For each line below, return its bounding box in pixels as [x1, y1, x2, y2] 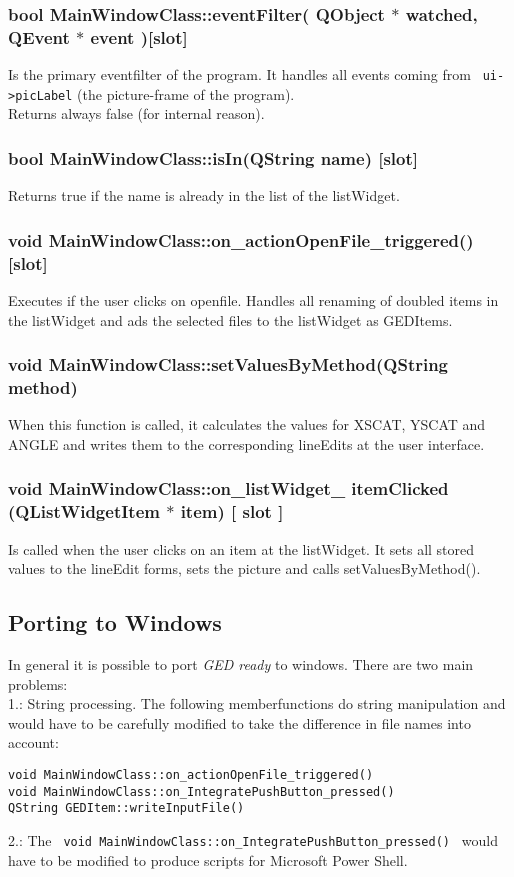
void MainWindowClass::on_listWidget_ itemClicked [8, 476, 449, 501]
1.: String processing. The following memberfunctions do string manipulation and [8, 693, 506, 714]
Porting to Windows [8, 607, 222, 638]
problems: [8, 673, 68, 694]
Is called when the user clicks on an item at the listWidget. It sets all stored [8, 538, 475, 559]
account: [8, 732, 59, 753]
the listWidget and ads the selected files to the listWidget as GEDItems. [8, 309, 453, 330]
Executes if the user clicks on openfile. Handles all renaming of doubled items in [8, 290, 499, 310]
